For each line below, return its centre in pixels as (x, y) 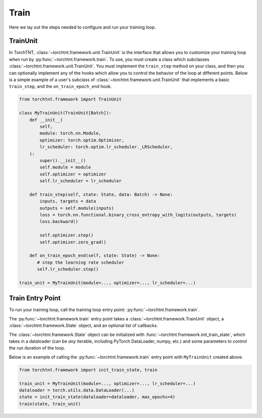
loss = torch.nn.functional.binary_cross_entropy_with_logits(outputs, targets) (138, 215)
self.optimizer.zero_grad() (73, 242)
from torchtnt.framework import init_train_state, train (88, 370)
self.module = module (65, 167)
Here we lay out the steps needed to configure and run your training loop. (82, 27)
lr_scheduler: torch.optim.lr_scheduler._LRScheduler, (106, 147)
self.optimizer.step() (67, 235)
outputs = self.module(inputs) (77, 208)
